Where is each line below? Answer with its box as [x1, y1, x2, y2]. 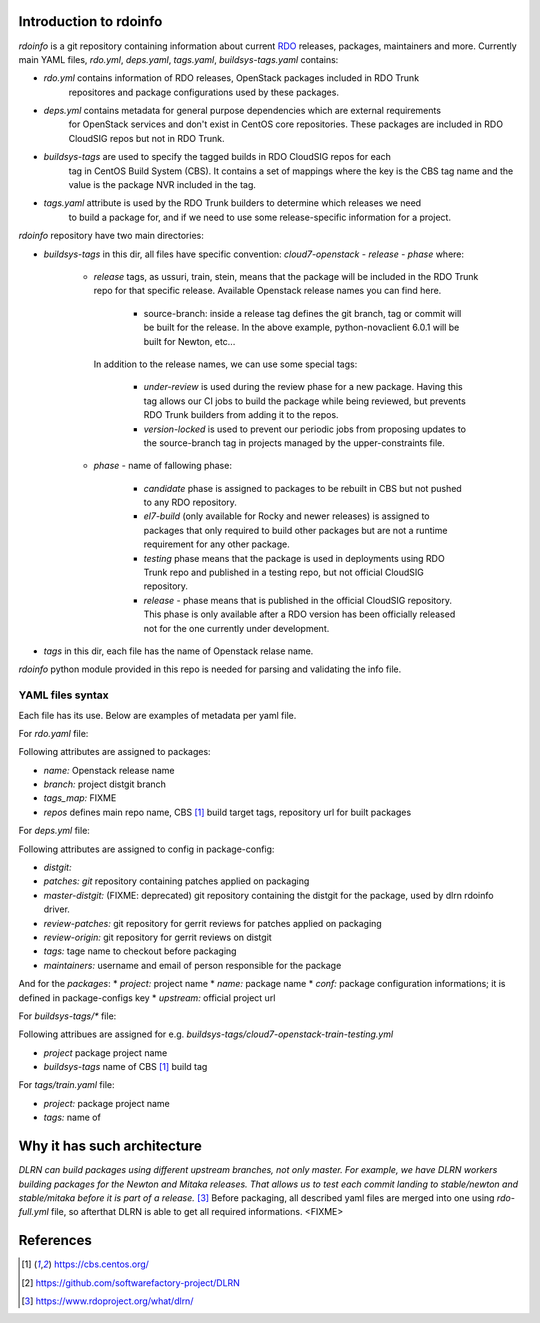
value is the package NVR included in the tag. [68, 179, 257, 191]
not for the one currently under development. [143, 622, 330, 634]
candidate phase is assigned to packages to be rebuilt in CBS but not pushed [143, 482, 462, 494]
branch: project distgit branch [43, 778, 167, 790]
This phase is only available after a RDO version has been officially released [143, 608, 456, 620]
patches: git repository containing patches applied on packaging [43, 875, 310, 887]
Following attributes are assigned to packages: [18, 746, 211, 758]
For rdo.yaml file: [18, 727, 89, 739]
